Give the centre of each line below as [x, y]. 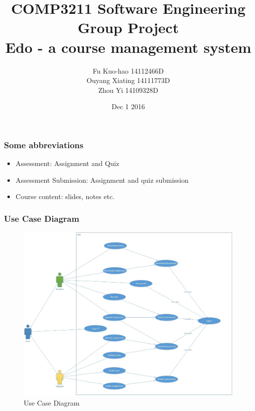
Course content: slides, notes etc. [65, 196]
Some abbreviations [44, 144]
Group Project [128, 27]
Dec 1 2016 [128, 106]
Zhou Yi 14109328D [128, 90]
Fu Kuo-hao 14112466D [128, 70]
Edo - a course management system [128, 47]
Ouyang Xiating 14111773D [128, 80]
